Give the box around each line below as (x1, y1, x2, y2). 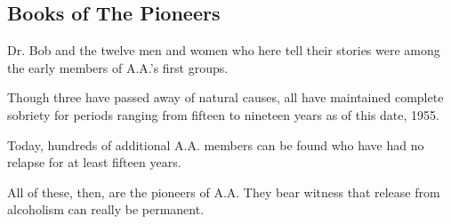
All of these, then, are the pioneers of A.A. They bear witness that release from (7, 182, 440, 201)
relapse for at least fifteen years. (7, 153, 181, 172)
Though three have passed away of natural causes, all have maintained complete (7, 88, 444, 107)
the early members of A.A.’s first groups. (7, 58, 229, 76)
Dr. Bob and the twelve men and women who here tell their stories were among (7, 41, 440, 60)
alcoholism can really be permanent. (7, 200, 205, 219)
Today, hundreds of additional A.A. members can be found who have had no (7, 135, 424, 154)
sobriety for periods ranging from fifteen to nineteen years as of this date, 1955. (7, 105, 439, 124)
